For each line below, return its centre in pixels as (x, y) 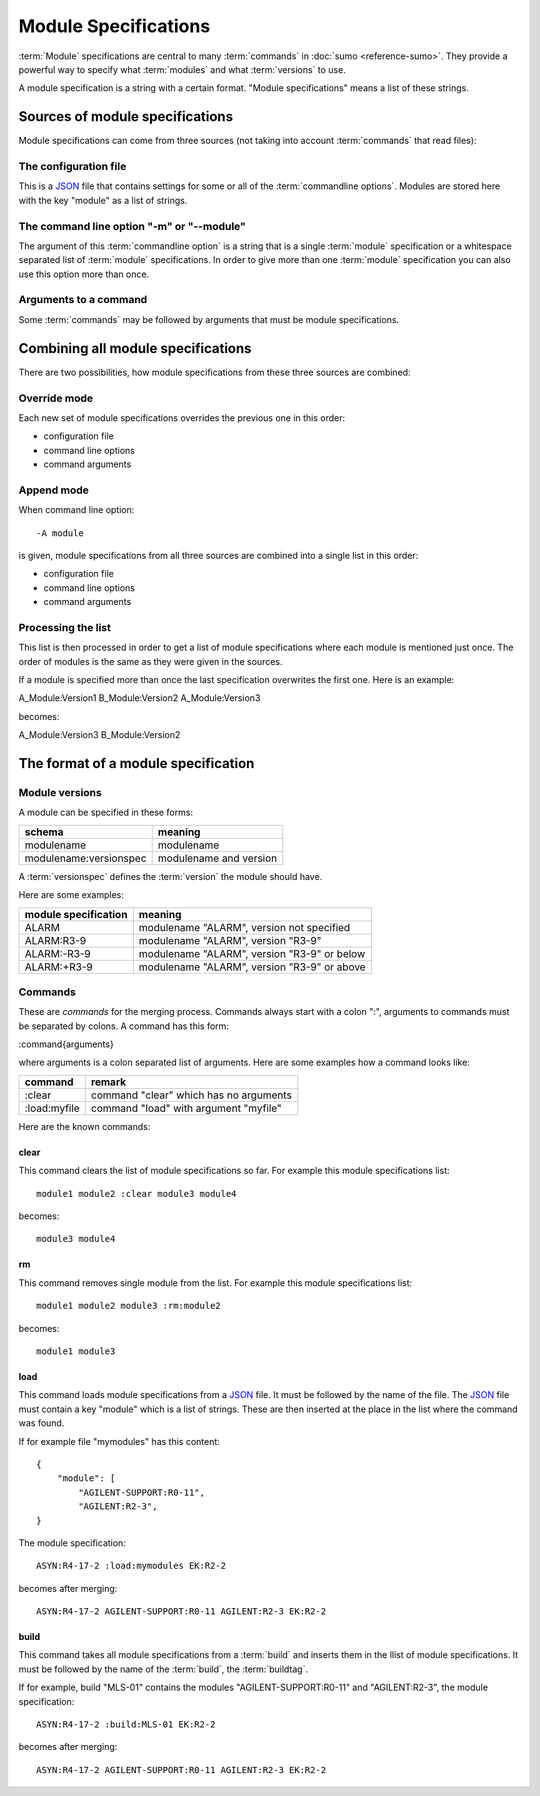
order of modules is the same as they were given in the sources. (150, 661)
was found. (41, 1423)
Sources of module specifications (126, 116)
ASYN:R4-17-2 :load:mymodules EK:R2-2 (131, 1566)
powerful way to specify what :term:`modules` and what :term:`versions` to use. (182, 69)
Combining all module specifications (135, 348)
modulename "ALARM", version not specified (244, 927)
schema (44, 832)
